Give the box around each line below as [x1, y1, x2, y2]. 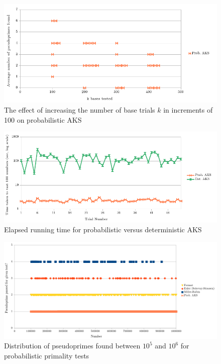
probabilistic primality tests [4, 350, 89, 361]
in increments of [163, 104, 213, 115]
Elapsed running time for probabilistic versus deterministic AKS [4, 224, 202, 235]
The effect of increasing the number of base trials [4, 104, 155, 115]
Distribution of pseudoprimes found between [4, 340, 141, 351]
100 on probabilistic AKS [4, 114, 82, 125]
